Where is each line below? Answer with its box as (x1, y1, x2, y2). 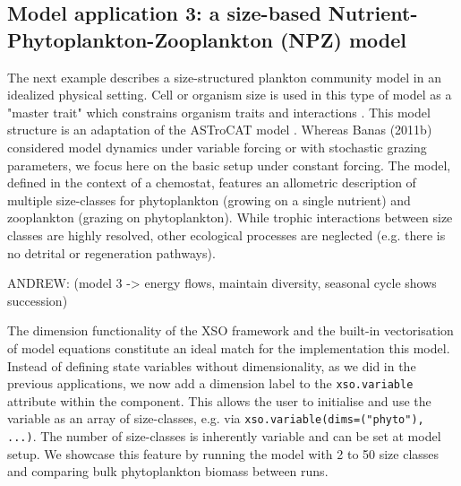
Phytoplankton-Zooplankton (7, 25, 273, 53)
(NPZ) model (279, 25, 406, 53)
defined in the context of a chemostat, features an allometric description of (7, 173, 416, 192)
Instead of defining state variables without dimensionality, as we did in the (7, 356, 416, 375)
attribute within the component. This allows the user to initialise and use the (7, 391, 431, 410)
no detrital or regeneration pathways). (7, 243, 216, 262)
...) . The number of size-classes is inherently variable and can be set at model (7, 427, 441, 445)
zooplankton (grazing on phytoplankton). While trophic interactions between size (7, 208, 453, 227)
